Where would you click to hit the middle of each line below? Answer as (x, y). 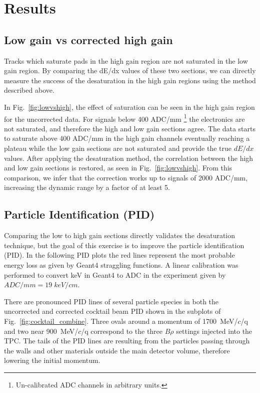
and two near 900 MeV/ (41, 331)
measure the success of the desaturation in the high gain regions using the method (130, 80)
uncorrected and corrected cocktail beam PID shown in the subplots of (112, 311)
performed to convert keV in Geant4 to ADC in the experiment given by (115, 274)
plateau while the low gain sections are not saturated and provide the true (118, 148)
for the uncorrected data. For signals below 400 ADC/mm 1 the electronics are (124, 118)
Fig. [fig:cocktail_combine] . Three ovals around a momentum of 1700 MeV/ (121, 321)
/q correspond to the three (122, 331)
